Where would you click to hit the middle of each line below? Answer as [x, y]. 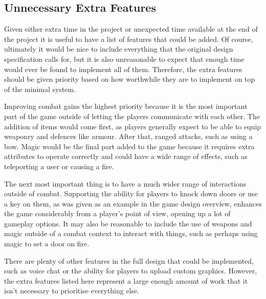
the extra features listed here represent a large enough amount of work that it [126, 280]
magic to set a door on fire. [47, 244]
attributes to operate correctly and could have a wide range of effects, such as [126, 156]
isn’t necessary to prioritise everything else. [72, 291]
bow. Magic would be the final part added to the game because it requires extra [129, 146]
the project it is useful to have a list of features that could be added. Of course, [129, 39]
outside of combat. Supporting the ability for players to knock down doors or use [131, 193]
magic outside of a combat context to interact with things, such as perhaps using [131, 233]
